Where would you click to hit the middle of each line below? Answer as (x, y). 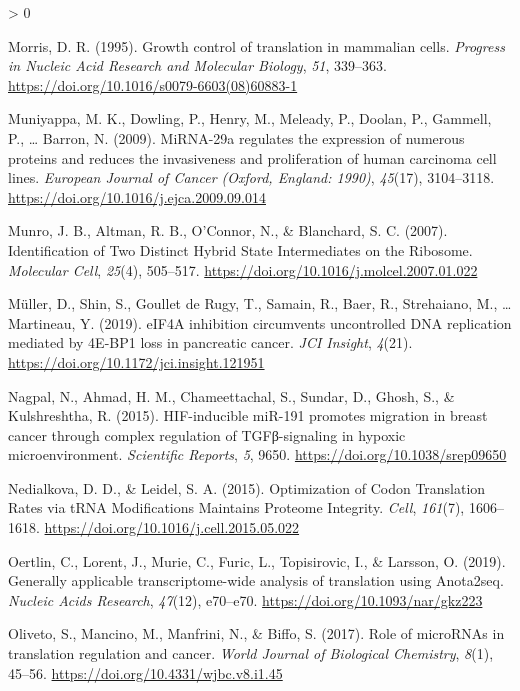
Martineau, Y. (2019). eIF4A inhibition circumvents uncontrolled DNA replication (260, 322)
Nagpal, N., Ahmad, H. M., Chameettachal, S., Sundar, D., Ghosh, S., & (231, 395)
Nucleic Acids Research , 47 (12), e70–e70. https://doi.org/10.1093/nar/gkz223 (245, 599)
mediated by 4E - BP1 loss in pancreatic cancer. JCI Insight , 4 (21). (210, 342)
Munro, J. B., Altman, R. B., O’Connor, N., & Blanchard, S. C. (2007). (228, 230)
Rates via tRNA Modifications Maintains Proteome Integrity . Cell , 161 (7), (236, 507)
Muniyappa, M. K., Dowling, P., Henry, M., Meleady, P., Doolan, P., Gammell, (250, 118)
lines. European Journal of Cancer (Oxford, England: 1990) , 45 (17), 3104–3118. (251, 177)
